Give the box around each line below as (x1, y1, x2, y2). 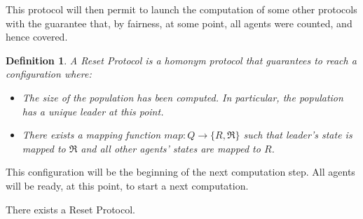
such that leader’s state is (243, 127, 352, 142)
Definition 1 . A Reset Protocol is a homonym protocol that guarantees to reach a (6, 52, 357, 67)
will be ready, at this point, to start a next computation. (6, 178, 249, 192)
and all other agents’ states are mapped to (81, 141, 261, 155)
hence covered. (6, 29, 68, 44)
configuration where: (6, 66, 92, 81)
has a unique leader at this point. (22, 104, 164, 118)
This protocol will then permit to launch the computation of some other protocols (6, 2, 357, 16)
